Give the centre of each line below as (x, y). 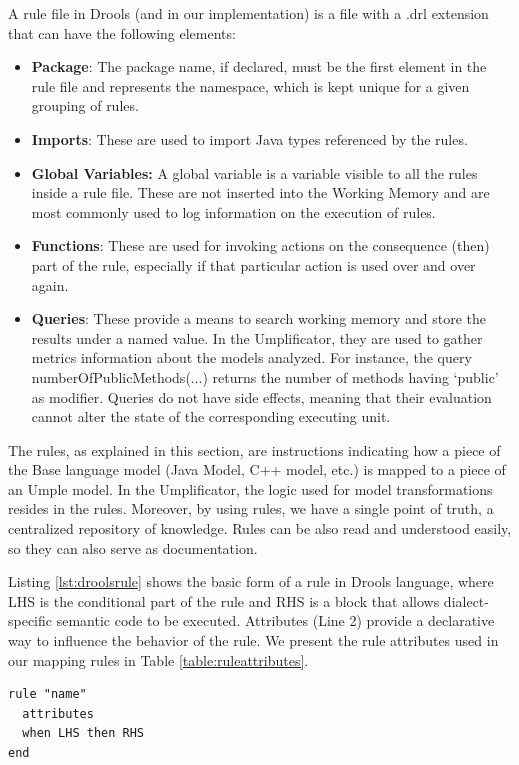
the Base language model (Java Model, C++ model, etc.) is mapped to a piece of (257, 469)
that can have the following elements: (122, 32)
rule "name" (47, 694)
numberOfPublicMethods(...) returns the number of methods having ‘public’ (265, 376)
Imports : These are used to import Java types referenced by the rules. (249, 138)
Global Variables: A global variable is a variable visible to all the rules (254, 172)
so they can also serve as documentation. (133, 547)
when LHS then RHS (83, 733)
